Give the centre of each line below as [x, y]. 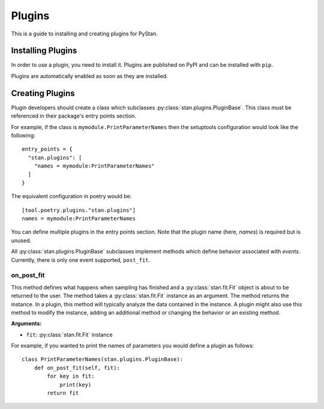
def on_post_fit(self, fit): [77, 368]
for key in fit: [71, 376]
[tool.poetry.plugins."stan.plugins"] [79, 210]
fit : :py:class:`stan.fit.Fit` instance [70, 335]
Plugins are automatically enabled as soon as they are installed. [89, 76]
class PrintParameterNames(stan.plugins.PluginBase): [102, 359]
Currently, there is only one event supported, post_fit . [81, 260]
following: [23, 135]
